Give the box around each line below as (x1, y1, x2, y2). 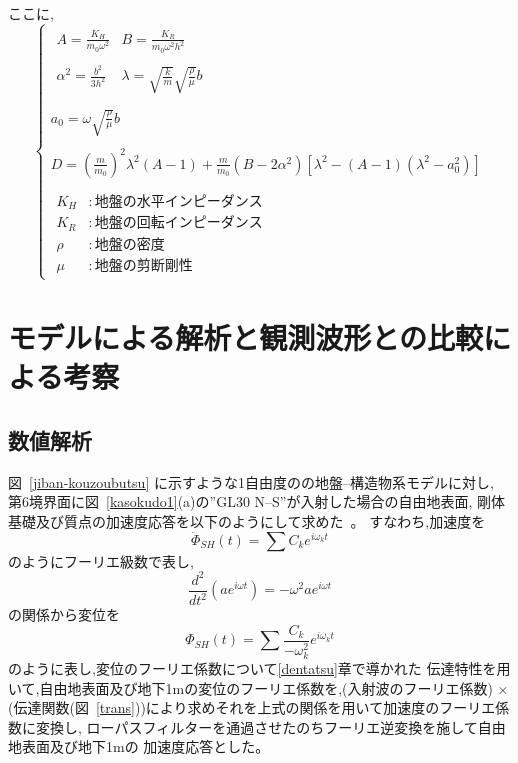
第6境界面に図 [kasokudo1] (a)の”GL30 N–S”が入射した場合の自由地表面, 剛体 (8, 491, 506, 512)
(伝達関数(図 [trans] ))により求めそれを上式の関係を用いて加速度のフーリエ (8, 697, 496, 718)
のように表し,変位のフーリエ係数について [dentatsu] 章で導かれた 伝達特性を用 (8, 658, 511, 679)
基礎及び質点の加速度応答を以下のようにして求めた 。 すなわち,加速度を (8, 510, 486, 531)
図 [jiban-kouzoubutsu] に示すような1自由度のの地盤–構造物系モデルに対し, (8, 471, 494, 492)
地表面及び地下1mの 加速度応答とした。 (8, 736, 270, 757)
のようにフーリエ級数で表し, (8, 550, 194, 571)
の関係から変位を (8, 604, 120, 625)
